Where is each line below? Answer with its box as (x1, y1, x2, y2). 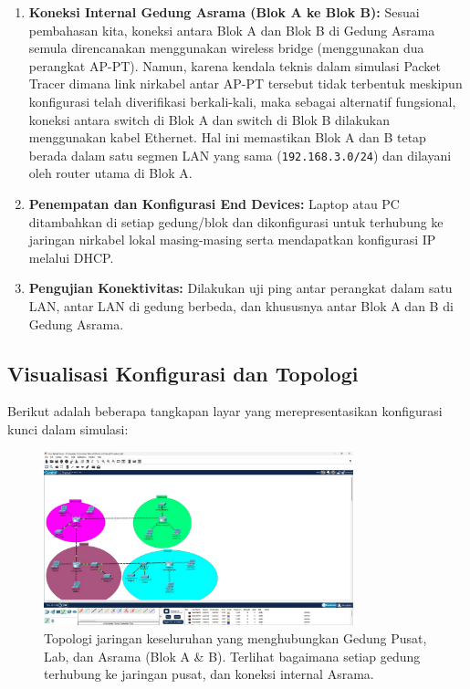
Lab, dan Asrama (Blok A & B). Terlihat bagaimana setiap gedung (44, 646, 421, 665)
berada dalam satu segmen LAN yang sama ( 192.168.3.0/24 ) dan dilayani (28, 145, 452, 164)
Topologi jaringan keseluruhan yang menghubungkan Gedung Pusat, (44, 628, 427, 647)
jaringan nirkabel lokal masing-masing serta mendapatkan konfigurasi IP (28, 230, 436, 249)
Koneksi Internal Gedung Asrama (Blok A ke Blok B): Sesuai (28, 3, 420, 21)
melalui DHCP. (28, 247, 114, 266)
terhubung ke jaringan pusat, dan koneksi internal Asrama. (44, 664, 374, 684)
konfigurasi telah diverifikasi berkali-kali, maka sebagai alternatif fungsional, (28, 91, 456, 110)
